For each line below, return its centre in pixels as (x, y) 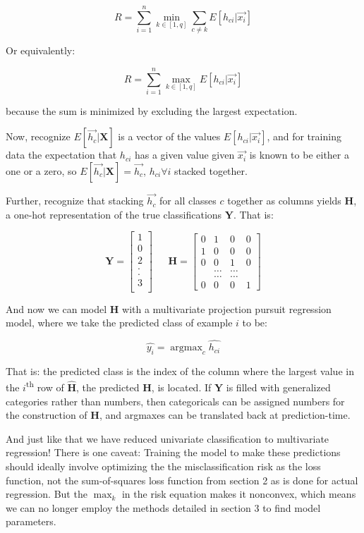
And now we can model (56, 308)
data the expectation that (61, 155)
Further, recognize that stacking (75, 201)
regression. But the (47, 494)
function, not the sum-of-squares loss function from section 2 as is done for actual (182, 480)
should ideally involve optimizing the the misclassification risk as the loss (163, 466)
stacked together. (211, 171)
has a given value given (184, 155)
